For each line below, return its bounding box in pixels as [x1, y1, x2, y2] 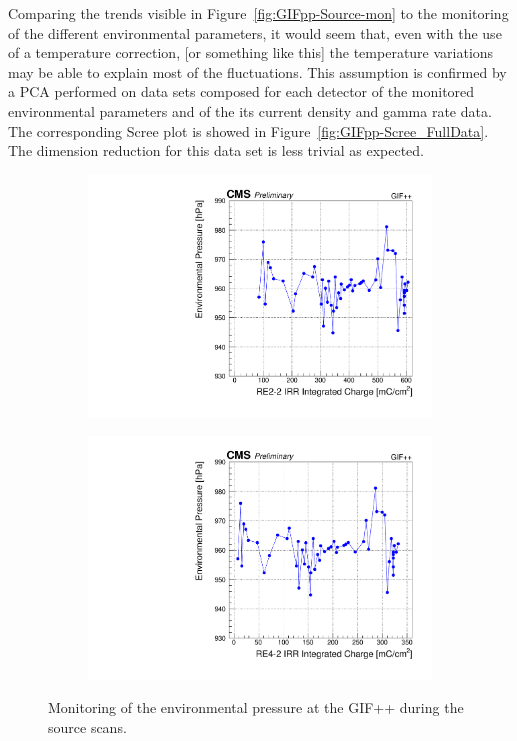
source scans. [48, 716, 127, 737]
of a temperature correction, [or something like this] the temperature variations [8, 42, 494, 63]
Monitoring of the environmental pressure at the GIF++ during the [48, 697, 464, 718]
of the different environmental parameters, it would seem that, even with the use [8, 22, 502, 43]
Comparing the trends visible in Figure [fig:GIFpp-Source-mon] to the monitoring [8, 3, 509, 23]
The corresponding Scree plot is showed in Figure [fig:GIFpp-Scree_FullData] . [8, 120, 489, 141]
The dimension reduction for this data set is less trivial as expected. [8, 140, 424, 161]
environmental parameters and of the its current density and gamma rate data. [8, 100, 492, 121]
